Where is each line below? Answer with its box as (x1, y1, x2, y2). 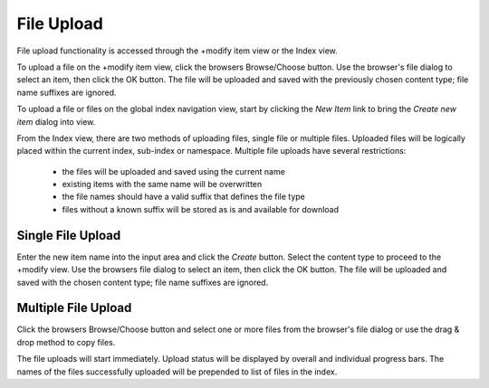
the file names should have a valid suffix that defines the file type (62, 191, 305, 203)
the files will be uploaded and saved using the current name (62, 166, 285, 176)
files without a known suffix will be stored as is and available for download (62, 203, 340, 214)
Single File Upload (16, 227, 121, 243)
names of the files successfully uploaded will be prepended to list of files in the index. (16, 366, 338, 377)
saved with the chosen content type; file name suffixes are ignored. (16, 277, 269, 288)
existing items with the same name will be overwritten (62, 179, 263, 190)
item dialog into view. (16, 116, 96, 127)
